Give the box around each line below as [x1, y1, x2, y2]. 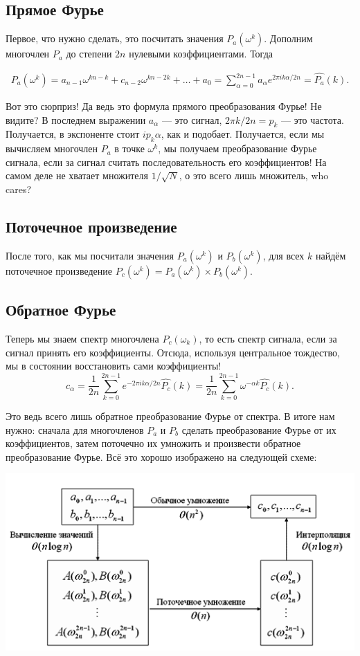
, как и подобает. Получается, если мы [161, 127, 325, 141]
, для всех [262, 248, 305, 262]
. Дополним [264, 31, 313, 46]
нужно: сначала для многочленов [6, 422, 144, 437]
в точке [114, 141, 145, 156]
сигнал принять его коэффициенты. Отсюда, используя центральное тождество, [6, 345, 340, 359]
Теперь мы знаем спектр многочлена [6, 331, 159, 346]
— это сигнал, [161, 112, 222, 127]
